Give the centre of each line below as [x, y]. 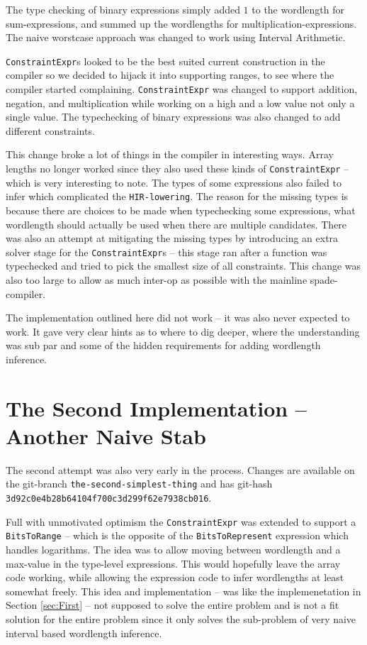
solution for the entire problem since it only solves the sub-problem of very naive [181, 619]
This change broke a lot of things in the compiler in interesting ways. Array [170, 154]
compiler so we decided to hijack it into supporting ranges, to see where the [170, 75]
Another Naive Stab [106, 435]
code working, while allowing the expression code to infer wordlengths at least [175, 577]
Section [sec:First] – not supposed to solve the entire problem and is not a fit [173, 605]
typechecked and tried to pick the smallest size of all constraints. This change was [183, 266]
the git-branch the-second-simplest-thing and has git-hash [139, 484]
